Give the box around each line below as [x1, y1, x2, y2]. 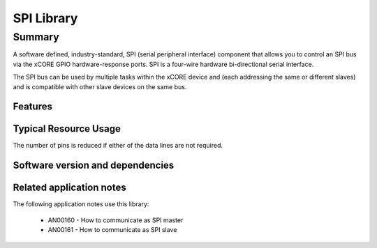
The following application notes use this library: [13, 200, 149, 208]
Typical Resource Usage [13, 123, 121, 135]
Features [13, 101, 52, 113]
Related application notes [13, 182, 126, 194]
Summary [13, 31, 59, 43]
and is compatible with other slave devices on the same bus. [13, 82, 187, 91]
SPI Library [13, 10, 78, 26]
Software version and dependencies [13, 160, 175, 171]
